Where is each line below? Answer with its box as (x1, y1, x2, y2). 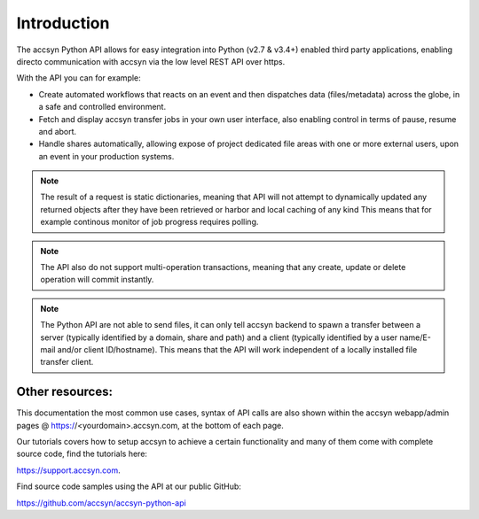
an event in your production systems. (38, 151, 175, 161)
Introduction (16, 13, 110, 33)
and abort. (38, 126, 77, 136)
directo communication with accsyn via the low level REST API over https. (16, 56, 286, 66)
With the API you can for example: (16, 73, 141, 83)
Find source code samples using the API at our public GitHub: (16, 481, 241, 492)
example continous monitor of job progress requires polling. (40, 217, 259, 228)
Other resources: (16, 384, 113, 399)
